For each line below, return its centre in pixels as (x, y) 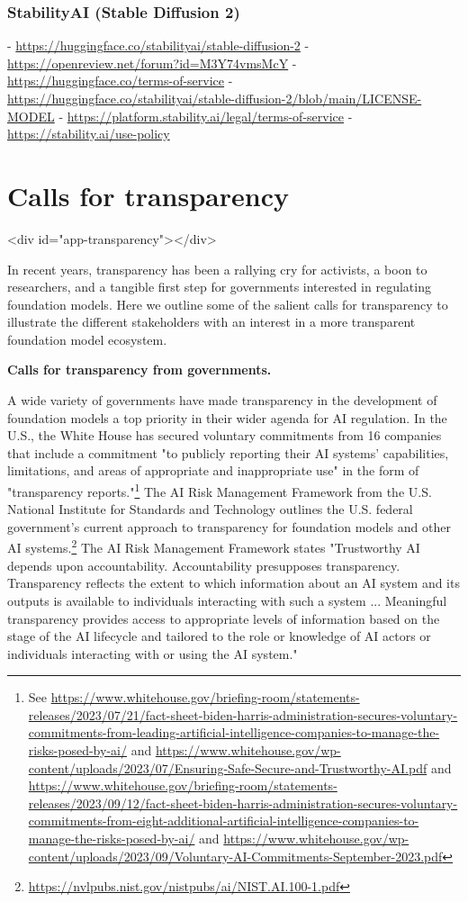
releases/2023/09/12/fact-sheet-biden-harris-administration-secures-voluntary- (243, 803)
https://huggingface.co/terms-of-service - (120, 81)
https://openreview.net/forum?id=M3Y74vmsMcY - (152, 63)
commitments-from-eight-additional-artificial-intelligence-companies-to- (224, 821)
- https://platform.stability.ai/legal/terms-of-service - (206, 116)
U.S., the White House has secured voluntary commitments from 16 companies (225, 435)
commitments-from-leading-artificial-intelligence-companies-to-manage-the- (234, 732)
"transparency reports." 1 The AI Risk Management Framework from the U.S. (220, 490)
